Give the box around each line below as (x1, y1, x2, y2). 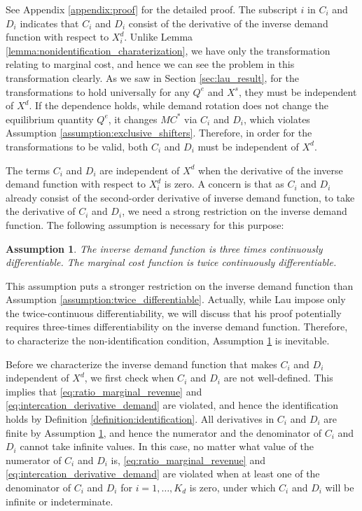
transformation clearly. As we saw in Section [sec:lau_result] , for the (6, 70, 300, 85)
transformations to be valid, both (6, 139, 148, 153)
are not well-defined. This (223, 370, 333, 385)
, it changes (108, 111, 158, 126)
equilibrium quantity (6, 111, 94, 126)
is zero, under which (189, 480, 276, 494)
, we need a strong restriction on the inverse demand (122, 204, 347, 218)
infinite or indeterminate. (6, 493, 113, 508)
